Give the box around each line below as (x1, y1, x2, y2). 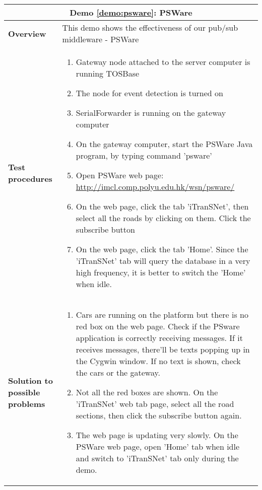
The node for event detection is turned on (76, 87, 223, 99)
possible (8, 386, 40, 398)
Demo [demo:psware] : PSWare (70, 7, 192, 18)
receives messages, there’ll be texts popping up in (76, 343, 250, 355)
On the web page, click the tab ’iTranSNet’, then (76, 200, 249, 212)
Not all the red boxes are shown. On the (76, 386, 218, 398)
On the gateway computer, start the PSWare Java (76, 138, 253, 150)
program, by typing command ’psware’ (76, 150, 212, 161)
